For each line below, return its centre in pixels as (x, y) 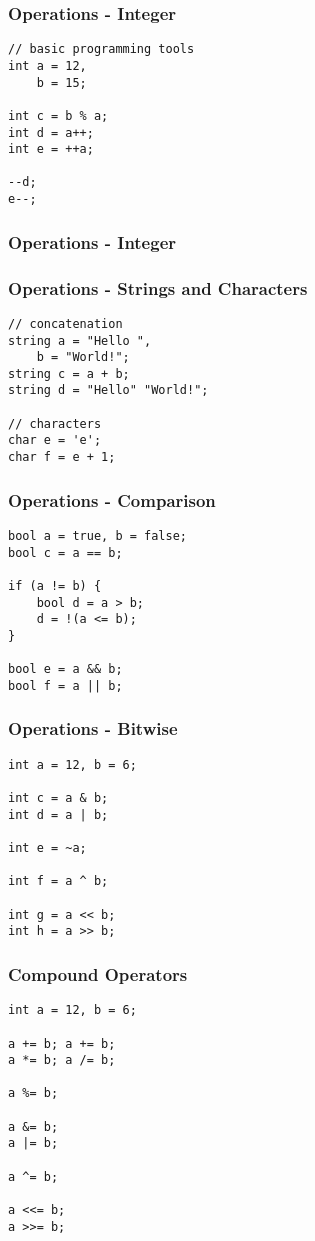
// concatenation (65, 323)
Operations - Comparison (112, 499)
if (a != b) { (55, 585)
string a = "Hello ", (80, 340)
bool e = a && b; (65, 669)
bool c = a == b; (65, 552)
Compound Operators (98, 973)
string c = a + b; (69, 373)
